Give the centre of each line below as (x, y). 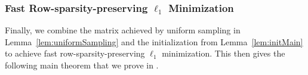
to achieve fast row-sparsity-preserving (75, 53)
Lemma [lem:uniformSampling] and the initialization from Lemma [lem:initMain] (154, 41)
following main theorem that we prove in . (82, 65)
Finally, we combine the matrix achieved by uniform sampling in (123, 30)
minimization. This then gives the (224, 53)
